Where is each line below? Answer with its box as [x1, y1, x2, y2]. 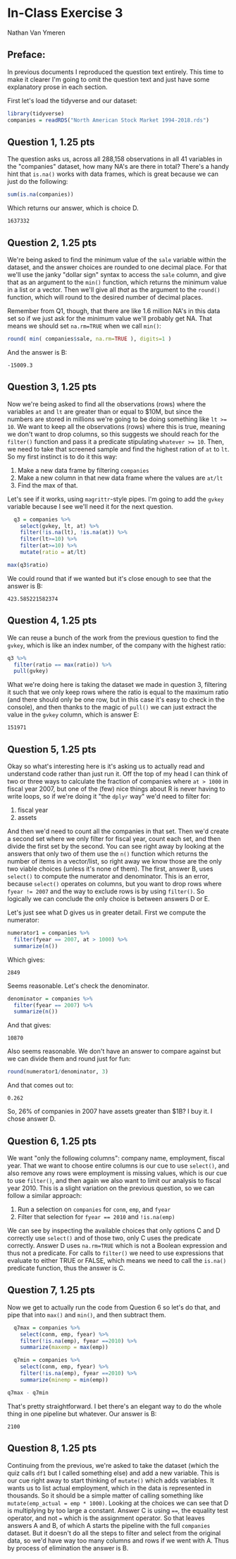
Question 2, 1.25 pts [7, 237, 97, 249]
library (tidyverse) [7, 110, 65, 117]
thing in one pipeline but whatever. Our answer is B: [7, 1409, 157, 1418]
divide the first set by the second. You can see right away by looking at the [7, 842, 224, 851]
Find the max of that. [17, 481, 78, 489]
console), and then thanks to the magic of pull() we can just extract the [7, 703, 217, 712]
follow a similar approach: [7, 1192, 82, 1199]
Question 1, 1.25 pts [7, 136, 95, 148]
